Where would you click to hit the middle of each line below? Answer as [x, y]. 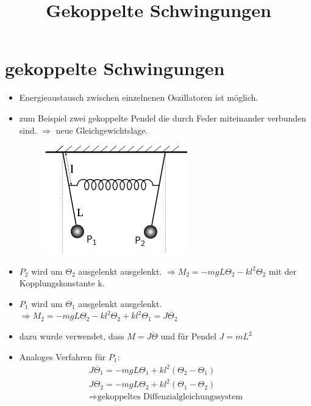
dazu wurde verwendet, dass [72, 336]
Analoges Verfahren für [63, 356]
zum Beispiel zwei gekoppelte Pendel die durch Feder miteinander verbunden [163, 118]
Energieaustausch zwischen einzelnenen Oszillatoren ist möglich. [139, 97]
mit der [282, 271]
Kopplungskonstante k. [62, 283]
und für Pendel [188, 336]
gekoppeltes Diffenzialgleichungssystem [170, 397]
